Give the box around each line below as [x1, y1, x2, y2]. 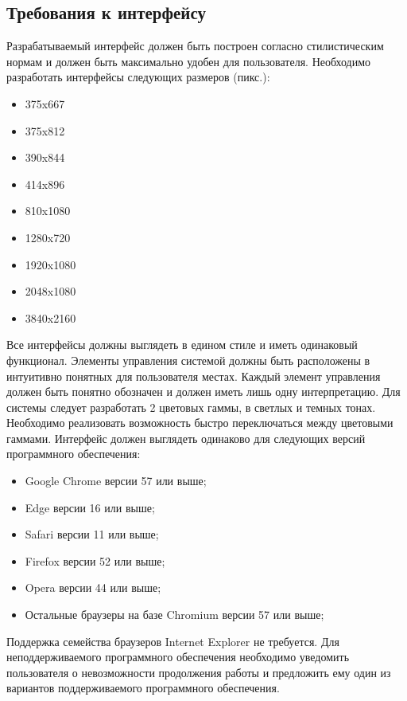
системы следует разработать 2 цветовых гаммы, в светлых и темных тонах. [6, 398, 376, 415]
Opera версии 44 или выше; [25, 579, 161, 596]
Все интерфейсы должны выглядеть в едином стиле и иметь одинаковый [6, 336, 358, 353]
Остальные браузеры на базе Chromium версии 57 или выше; [25, 606, 324, 623]
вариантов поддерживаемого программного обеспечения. [6, 679, 280, 696]
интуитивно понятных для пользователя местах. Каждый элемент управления [6, 367, 381, 384]
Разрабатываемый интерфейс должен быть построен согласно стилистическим [6, 37, 384, 54]
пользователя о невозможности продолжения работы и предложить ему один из [6, 664, 391, 680]
